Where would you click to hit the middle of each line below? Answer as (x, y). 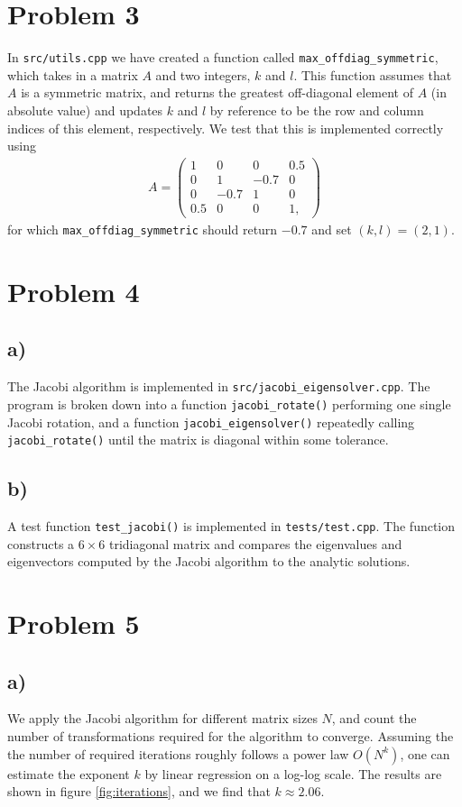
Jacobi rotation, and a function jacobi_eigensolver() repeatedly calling (211, 422)
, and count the (374, 718)
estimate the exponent (69, 773)
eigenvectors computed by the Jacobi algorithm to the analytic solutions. (209, 561)
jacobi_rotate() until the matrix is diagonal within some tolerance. (198, 440)
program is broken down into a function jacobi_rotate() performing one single (229, 403)
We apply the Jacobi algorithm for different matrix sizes (162, 718)
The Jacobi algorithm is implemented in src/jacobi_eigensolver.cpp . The (219, 386)
